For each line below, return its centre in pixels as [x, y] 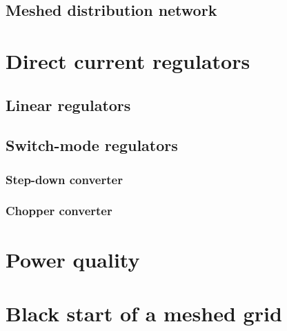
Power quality [73, 259]
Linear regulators [68, 104]
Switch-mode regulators [92, 145]
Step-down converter [64, 179]
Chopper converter [59, 211]
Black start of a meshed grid [144, 313]
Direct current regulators [128, 60]
